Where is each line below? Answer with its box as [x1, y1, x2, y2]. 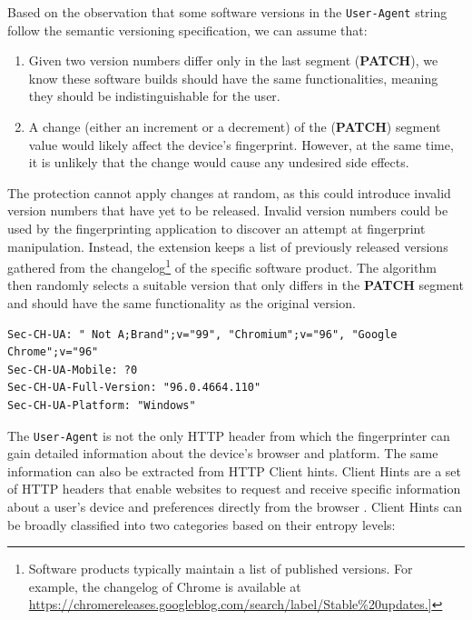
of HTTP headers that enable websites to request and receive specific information [7, 479, 461, 498]
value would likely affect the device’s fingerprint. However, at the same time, [28, 135, 454, 154]
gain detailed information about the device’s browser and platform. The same [7, 444, 438, 463]
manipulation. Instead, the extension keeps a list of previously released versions [7, 236, 448, 255]
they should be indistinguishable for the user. [28, 86, 280, 105]
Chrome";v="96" [7, 345, 99, 359]
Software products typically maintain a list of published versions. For [28, 559, 413, 578]
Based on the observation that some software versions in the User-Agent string [7, 3, 447, 21]
